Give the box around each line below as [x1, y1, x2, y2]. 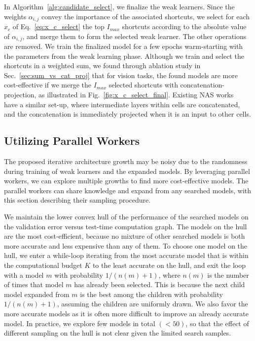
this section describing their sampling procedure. [4, 195, 151, 205]
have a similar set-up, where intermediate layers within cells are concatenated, [4, 99, 240, 109]
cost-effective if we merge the [4, 80, 91, 90]
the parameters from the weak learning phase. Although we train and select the [4, 50, 244, 61]
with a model [4, 269, 44, 280]
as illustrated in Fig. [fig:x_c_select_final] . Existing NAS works [38, 89, 234, 100]
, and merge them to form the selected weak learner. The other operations [22, 31, 247, 41]
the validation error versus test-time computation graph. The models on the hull [4, 221, 247, 231]
